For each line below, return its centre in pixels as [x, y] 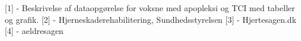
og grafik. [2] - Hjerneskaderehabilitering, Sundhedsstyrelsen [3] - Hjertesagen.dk [151, 19]
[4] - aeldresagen [34, 31]
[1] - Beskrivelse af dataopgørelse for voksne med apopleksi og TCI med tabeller [150, 8]
